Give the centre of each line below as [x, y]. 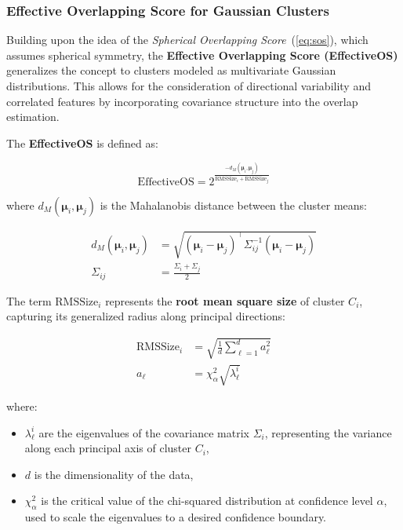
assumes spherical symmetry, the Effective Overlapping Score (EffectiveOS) [202, 55]
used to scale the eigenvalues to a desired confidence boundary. [175, 517]
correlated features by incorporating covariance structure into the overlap [182, 101]
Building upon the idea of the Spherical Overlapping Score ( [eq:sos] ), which [187, 40]
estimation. [33, 117]
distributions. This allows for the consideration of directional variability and [189, 86]
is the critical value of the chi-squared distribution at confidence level [207, 501]
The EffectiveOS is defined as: [82, 143]
